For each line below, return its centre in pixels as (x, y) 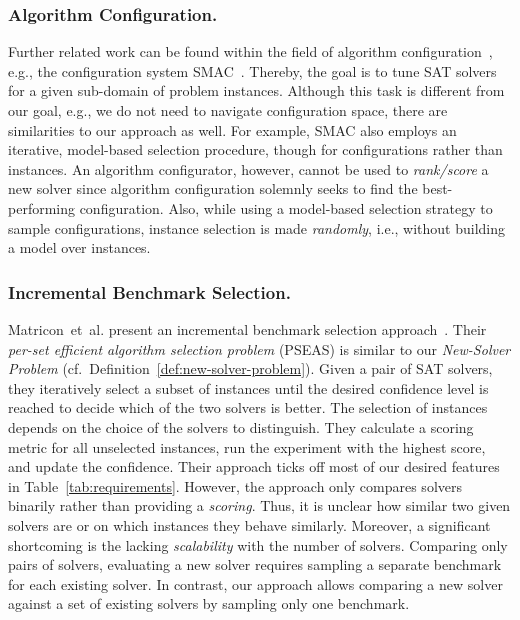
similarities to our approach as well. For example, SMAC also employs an (232, 129)
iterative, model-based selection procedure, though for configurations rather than (255, 149)
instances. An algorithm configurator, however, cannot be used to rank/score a (248, 168)
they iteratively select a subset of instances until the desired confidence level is (248, 387)
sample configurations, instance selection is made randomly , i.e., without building (257, 227)
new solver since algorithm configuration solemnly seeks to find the (213, 188)
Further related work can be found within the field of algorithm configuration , (250, 51)
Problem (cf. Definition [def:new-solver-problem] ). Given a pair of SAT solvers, (250, 368)
